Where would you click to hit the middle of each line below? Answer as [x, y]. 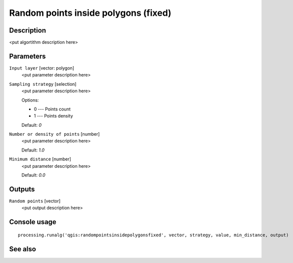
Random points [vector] [35, 201]
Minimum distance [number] [40, 159]
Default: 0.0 [33, 175]
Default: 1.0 [33, 150]
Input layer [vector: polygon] [42, 68]
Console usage [33, 222]
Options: [30, 100]
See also [23, 249]
